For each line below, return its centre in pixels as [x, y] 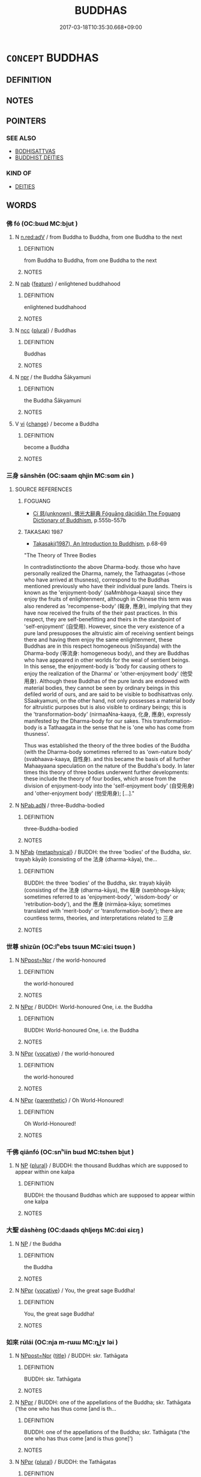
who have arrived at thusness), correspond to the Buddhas [97, 580]
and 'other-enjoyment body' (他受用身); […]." [79, 793]
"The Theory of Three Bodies [60, 555]
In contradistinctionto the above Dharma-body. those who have [102, 566]
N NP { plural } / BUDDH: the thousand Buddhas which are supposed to [101, 1165]
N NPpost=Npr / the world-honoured [60, 960]
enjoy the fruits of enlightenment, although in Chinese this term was [108, 599]
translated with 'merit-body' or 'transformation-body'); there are [103, 911]
